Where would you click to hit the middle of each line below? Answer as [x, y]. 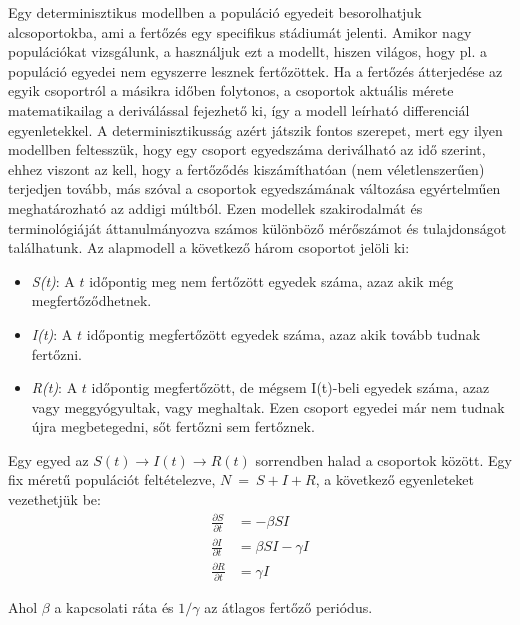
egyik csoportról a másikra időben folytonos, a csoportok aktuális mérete [231, 90]
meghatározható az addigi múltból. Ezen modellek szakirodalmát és [215, 207]
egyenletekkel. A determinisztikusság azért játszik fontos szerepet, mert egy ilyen [255, 129]
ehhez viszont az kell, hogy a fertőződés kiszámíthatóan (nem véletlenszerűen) [246, 168]
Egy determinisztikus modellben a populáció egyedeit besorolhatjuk [215, 12]
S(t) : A [53, 280]
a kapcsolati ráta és [114, 607]
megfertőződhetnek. [91, 300]
